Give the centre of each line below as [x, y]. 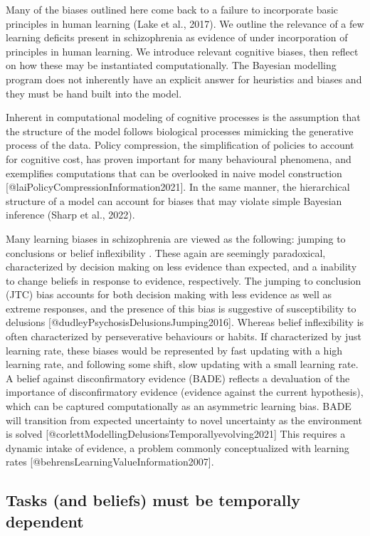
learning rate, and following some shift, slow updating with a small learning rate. [182, 364]
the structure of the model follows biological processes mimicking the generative [180, 131]
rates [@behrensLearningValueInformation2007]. [110, 462]
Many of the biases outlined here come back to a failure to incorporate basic [172, 9]
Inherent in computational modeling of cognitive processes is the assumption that [183, 117]
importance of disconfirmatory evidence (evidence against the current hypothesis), [185, 392]
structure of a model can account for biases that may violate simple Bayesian [174, 200]
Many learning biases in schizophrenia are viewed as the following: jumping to [176, 238]
